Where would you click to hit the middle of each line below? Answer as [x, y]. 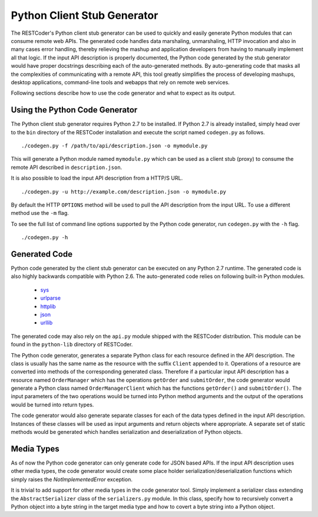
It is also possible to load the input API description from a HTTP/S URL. [97, 178]
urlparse [51, 298]
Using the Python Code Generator [74, 110]
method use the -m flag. [40, 213]
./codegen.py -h [45, 238]
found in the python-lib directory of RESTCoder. [72, 344]
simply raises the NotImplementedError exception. [72, 479]
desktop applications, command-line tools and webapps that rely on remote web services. [120, 82]
